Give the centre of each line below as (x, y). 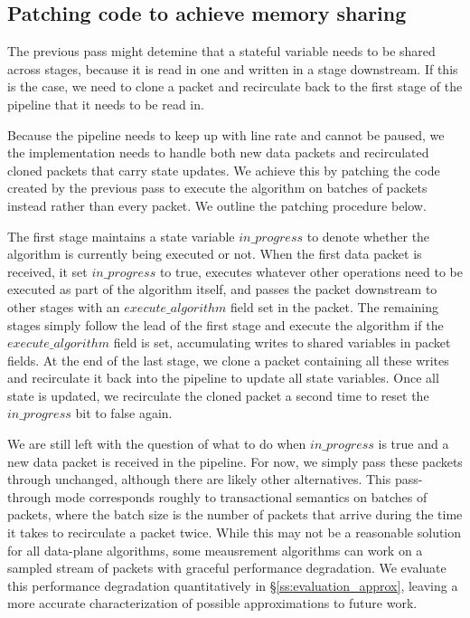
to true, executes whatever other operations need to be (311, 271)
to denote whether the (368, 236)
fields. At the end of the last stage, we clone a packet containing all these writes (228, 360)
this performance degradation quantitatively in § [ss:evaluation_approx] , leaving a (233, 585)
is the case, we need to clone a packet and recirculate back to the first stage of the (235, 86)
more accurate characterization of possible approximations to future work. (212, 603)
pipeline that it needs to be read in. (106, 104)
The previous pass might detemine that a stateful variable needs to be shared (221, 51)
